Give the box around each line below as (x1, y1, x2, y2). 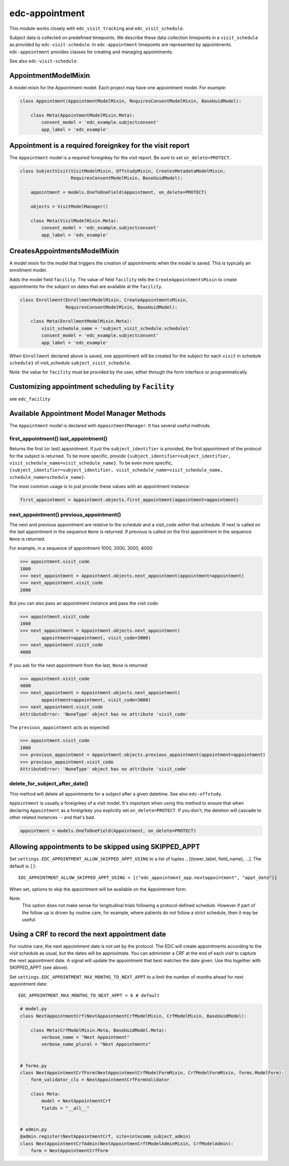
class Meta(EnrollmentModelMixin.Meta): (30, 318, 133, 324)
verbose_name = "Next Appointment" (41, 1034, 130, 1040)
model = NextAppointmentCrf (41, 1098, 111, 1104)
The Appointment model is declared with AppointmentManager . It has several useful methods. (9, 423, 211, 429)
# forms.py (20, 1063, 47, 1069)
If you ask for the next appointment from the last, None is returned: (9, 662, 149, 668)
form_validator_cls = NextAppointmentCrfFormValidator (30, 1077, 170, 1083)
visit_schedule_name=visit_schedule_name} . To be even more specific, (9, 460, 173, 466)
